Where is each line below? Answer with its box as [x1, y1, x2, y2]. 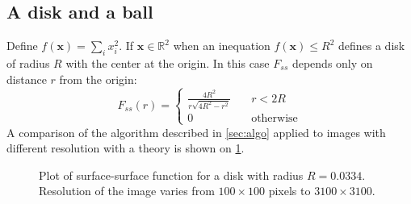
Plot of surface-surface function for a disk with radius [39, 166, 304, 183]
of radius [6, 55, 50, 71]
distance [6, 70, 47, 87]
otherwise [251, 113, 298, 125]
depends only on [291, 55, 373, 71]
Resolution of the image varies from [39, 182, 215, 199]
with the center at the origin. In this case [65, 55, 270, 71]
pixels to [268, 182, 311, 199]
